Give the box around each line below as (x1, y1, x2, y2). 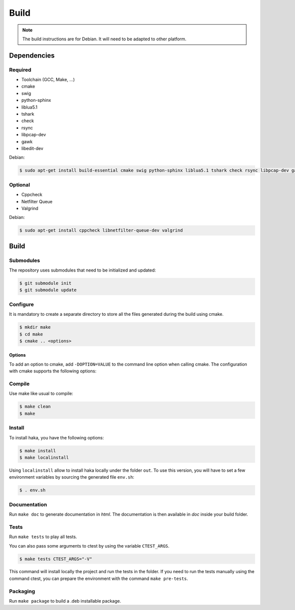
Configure (9, 301, 34, 307)
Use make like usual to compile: (9, 391, 73, 396)
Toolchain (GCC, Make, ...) (21, 77, 75, 83)
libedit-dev (21, 146, 44, 151)
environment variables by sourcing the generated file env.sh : (9, 474, 135, 480)
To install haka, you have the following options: (9, 434, 104, 440)
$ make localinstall (19, 455, 69, 460)
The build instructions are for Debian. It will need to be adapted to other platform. (22, 36, 187, 42)
